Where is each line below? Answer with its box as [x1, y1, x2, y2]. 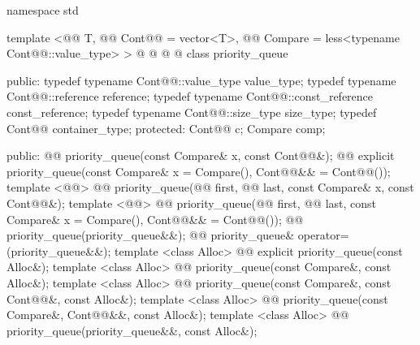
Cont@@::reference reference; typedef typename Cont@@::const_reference [6, 88, 374, 105]
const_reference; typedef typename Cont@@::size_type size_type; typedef [6, 103, 377, 120]
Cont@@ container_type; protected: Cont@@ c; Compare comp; [6, 119, 326, 136]
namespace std [6, 2, 79, 18]
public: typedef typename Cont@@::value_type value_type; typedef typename [6, 71, 396, 88]
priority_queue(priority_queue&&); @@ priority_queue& [6, 226, 295, 244]
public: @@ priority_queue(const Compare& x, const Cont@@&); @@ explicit [6, 147, 395, 164]
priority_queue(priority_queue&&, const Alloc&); [6, 321, 258, 339]
